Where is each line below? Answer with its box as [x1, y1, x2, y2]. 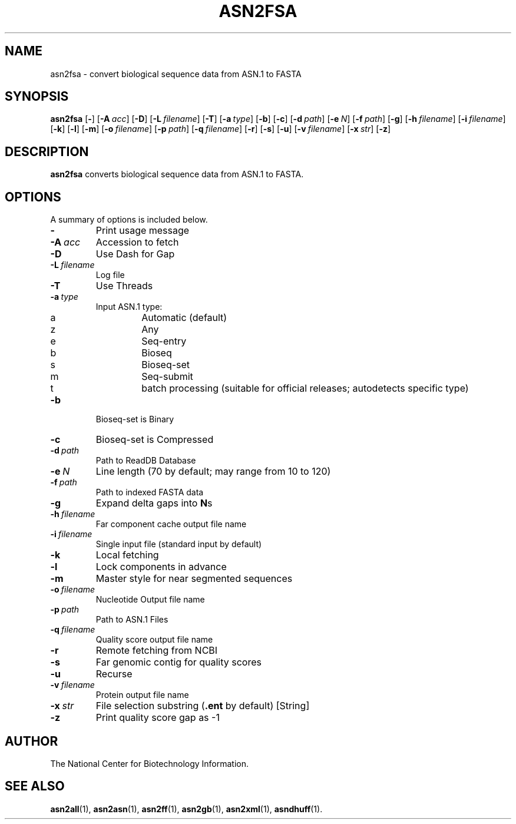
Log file [95, 270, 125, 280]
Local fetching [95, 549, 159, 561]
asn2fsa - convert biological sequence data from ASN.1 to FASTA [50, 68, 302, 79]
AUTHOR [5, 733, 58, 749]
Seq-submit [141, 370, 193, 383]
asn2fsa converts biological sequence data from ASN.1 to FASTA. [50, 169, 304, 180]
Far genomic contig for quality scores [95, 656, 262, 669]
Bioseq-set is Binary [95, 414, 174, 425]
